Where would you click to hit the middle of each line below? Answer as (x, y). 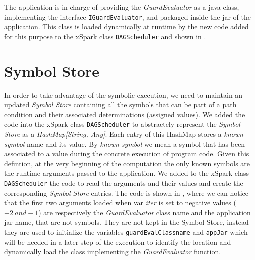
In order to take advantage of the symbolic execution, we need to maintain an (124, 94)
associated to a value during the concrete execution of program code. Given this (127, 154)
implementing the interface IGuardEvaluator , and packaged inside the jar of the (128, 16)
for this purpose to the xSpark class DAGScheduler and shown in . (105, 36)
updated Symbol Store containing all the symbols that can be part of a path (121, 104)
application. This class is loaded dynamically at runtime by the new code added (127, 26)
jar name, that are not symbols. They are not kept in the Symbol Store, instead (127, 222)
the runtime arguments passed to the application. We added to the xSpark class (127, 173)
